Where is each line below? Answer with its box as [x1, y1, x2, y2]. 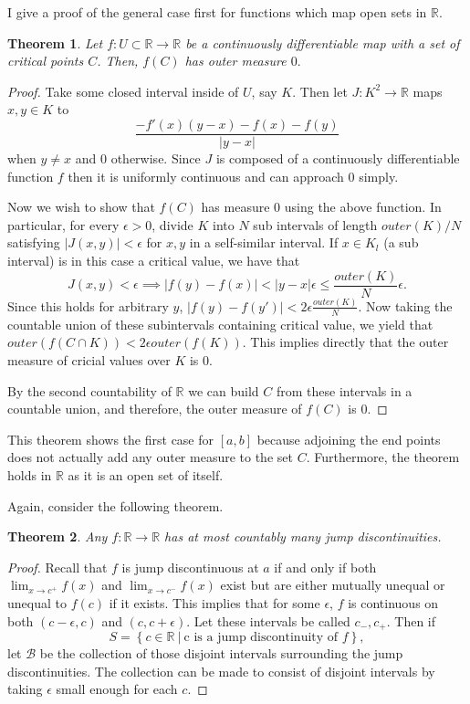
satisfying [7, 233, 60, 252]
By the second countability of [7, 381, 172, 400]
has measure [201, 197, 270, 216]
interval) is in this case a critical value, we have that [7, 251, 300, 269]
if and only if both [274, 557, 377, 576]
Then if [394, 611, 436, 630]
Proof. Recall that [7, 557, 108, 576]
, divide [151, 215, 193, 234]
